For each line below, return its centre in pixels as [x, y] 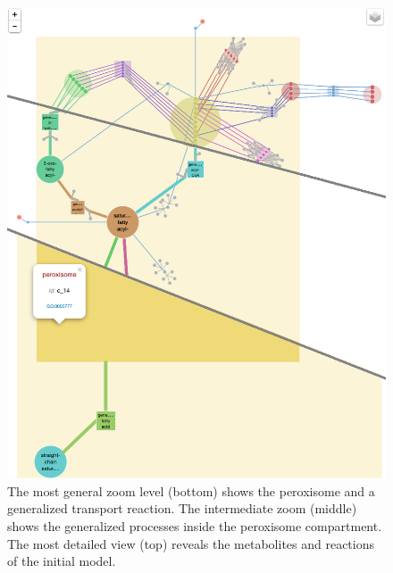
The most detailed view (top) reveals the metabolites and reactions [191, 543]
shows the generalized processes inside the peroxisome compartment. [195, 525]
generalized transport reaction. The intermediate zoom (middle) [182, 508]
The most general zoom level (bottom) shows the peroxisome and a [191, 490]
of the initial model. [62, 561]
